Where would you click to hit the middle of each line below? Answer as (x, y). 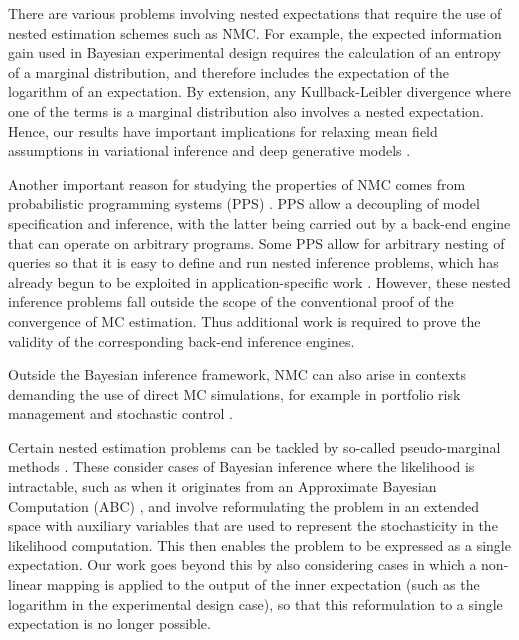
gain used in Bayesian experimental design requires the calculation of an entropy (254, 52)
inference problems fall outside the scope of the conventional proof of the (231, 301)
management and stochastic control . (120, 413)
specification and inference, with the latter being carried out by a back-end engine (259, 222)
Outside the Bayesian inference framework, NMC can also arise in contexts (237, 374)
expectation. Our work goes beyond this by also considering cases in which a (242, 564)
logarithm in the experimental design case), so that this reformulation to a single (255, 603)
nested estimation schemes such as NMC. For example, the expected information (255, 32)
